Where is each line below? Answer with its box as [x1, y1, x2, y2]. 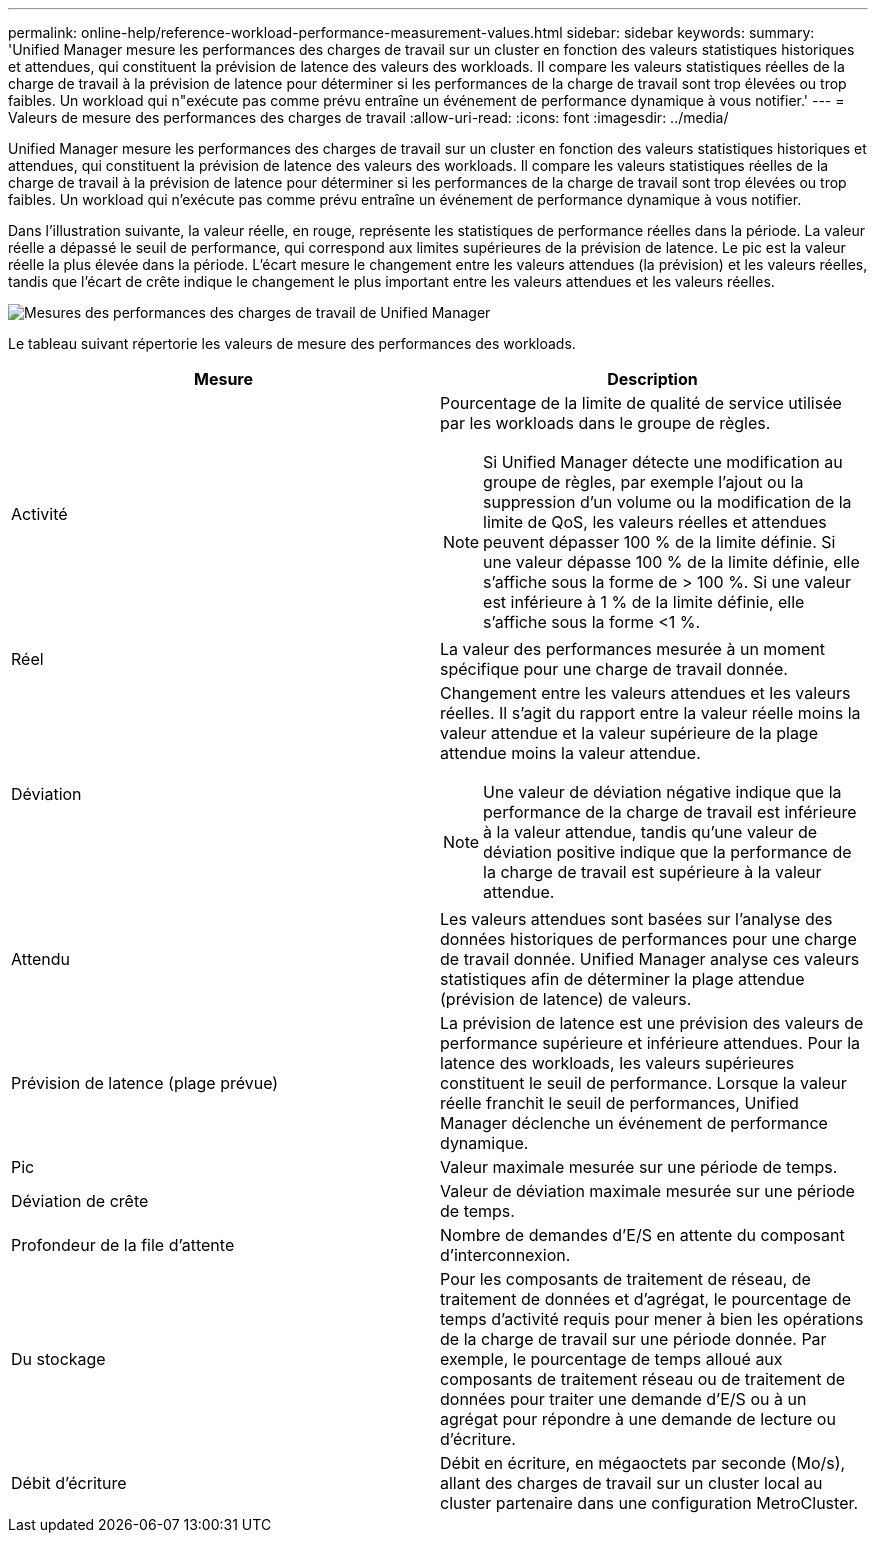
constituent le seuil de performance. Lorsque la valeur [440, 1073, 847, 1093]
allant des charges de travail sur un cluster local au [440, 1473, 823, 1493]
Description [607, 369, 698, 389]
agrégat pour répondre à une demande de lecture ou [440, 1409, 836, 1429]
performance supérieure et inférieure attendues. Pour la [440, 1033, 860, 1053]
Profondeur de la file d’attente [11, 1235, 235, 1255]
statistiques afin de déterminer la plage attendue [440, 969, 805, 989]
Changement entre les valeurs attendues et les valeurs [440, 683, 851, 703]
